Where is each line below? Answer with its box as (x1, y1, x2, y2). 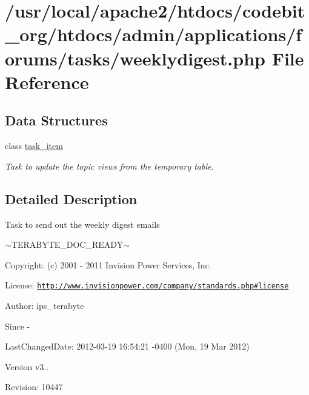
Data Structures (5, 111, 108, 130)
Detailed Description (5, 189, 138, 208)
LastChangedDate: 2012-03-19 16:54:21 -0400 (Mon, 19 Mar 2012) (5, 340, 250, 353)
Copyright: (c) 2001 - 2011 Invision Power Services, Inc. (5, 258, 211, 271)
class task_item (5, 139, 63, 152)
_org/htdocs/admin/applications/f (5, 22, 302, 47)
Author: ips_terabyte (5, 299, 84, 311)
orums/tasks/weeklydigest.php (5, 45, 265, 70)
